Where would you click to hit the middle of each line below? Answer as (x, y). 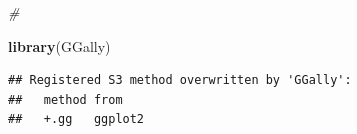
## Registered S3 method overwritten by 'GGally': (180, 80)
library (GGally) (59, 45)
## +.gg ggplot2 (76, 119)
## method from (65, 99)
